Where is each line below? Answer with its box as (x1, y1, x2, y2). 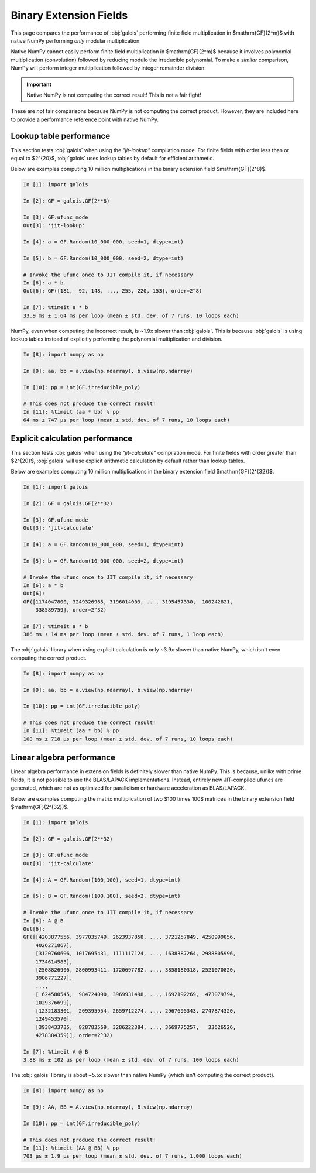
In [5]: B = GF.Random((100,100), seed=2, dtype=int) (23, 893, 181, 900)
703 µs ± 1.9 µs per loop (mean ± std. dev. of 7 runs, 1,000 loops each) (23, 1153, 243, 1160)
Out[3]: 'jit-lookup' (23, 222, 85, 229)
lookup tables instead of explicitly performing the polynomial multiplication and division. (11, 335, 222, 342)
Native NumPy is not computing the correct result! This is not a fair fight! (26, 91, 201, 98)
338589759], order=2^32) (35, 606, 107, 613)
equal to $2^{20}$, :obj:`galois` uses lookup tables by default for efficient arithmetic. (11, 155, 215, 162)
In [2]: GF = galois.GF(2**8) (23, 198, 110, 204)
